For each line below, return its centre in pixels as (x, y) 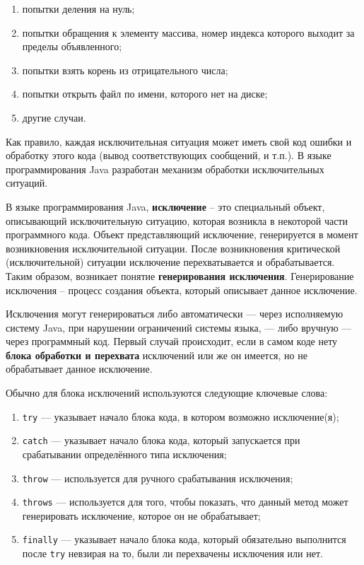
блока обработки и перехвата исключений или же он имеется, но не (157, 355)
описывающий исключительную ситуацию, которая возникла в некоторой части (177, 220)
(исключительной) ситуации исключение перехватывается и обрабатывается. (170, 262)
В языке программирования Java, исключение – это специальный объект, (165, 206)
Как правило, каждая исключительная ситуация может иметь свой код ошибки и (179, 141)
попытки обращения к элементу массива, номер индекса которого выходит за (188, 32)
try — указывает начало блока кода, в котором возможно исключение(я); (181, 416)
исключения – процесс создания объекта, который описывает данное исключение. (182, 290)
